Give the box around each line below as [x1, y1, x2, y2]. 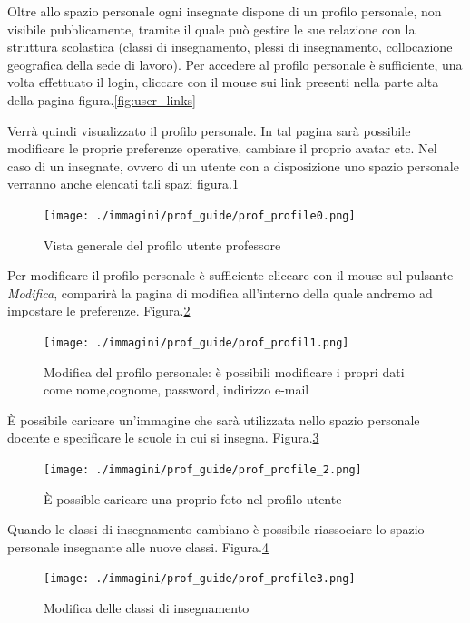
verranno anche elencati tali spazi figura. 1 [7, 174, 239, 193]
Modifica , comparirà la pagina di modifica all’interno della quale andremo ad [7, 283, 433, 302]
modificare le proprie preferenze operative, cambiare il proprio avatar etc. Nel [7, 139, 437, 158]
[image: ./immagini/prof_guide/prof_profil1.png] [44, 336, 349, 349]
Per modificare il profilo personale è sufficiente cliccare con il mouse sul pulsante [7, 266, 454, 285]
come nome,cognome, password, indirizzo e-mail [44, 380, 309, 399]
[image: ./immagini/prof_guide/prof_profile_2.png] [44, 463, 362, 476]
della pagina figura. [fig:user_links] [7, 90, 196, 109]
